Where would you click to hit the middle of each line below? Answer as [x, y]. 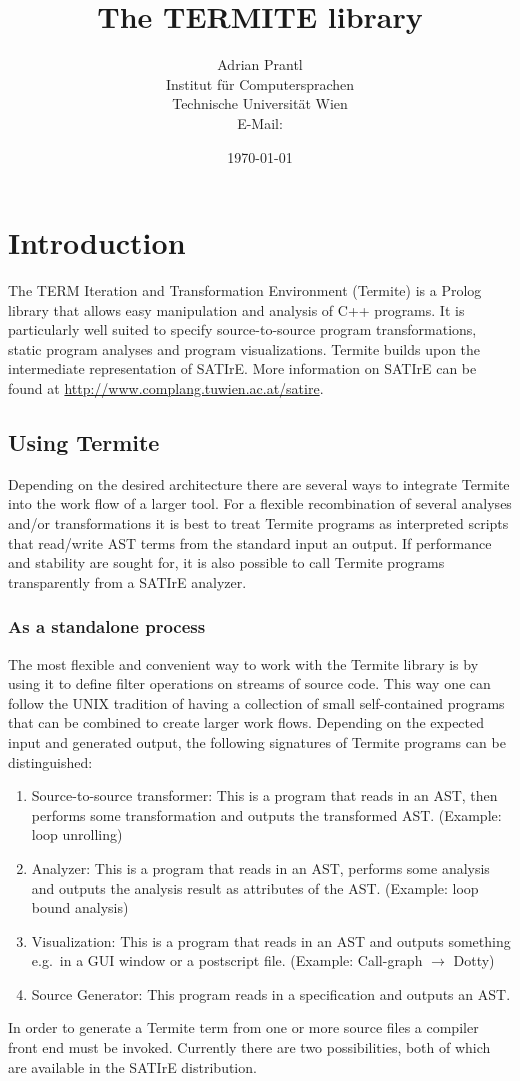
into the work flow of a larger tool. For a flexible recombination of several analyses [260, 503]
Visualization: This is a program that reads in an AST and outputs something [271, 940]
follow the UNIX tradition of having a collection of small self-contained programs [256, 702]
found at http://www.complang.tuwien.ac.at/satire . [166, 388]
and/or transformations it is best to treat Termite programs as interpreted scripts [258, 522]
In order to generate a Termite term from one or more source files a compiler [243, 1027]
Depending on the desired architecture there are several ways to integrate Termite [259, 483]
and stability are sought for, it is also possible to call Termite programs [226, 562]
